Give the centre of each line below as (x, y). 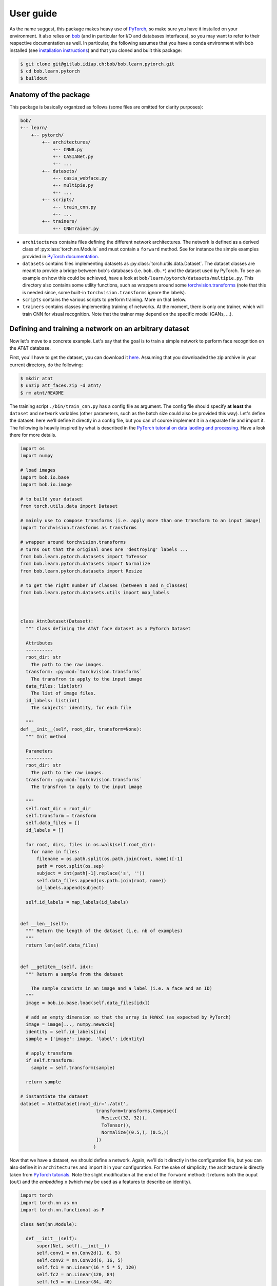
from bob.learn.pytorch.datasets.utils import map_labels (95, 592)
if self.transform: (50, 1060)
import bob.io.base (45, 477)
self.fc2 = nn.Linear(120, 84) (76, 1275)
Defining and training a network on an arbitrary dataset (99, 328)
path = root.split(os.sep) (71, 866)
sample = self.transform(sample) (73, 1068)
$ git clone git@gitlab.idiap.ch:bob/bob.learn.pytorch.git (97, 64)
